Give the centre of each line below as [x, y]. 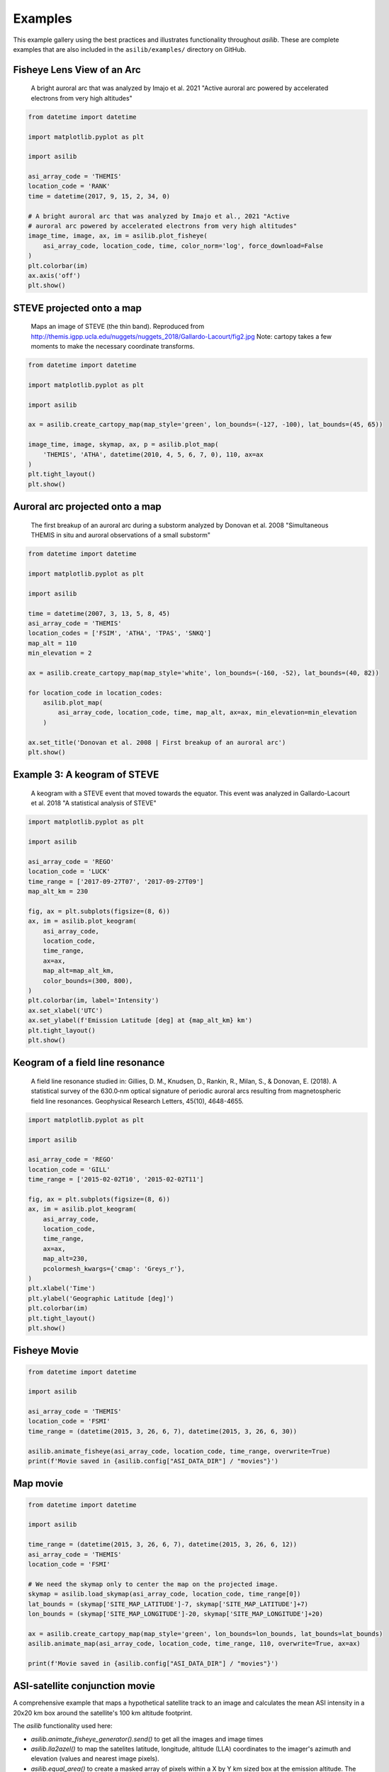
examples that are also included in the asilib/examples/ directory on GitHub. [130, 49]
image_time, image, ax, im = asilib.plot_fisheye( [118, 236]
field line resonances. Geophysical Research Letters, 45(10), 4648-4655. [137, 1101]
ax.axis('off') [54, 275]
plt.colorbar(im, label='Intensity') [94, 1000]
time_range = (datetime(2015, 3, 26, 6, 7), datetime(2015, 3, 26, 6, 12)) [163, 1544]
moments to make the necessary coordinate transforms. [113, 347]
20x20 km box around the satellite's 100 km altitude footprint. [103, 1712]
